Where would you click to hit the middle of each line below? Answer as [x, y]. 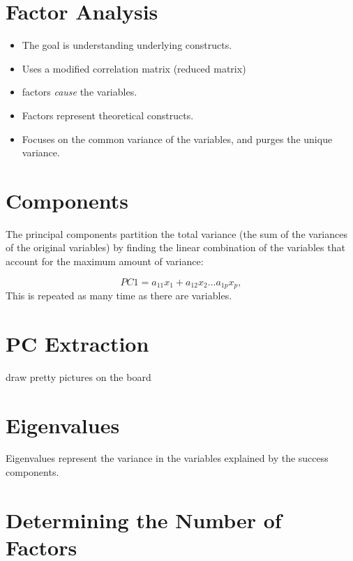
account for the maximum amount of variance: [105, 261]
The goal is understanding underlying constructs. [127, 45]
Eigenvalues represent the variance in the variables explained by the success [167, 458]
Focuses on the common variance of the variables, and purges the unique [177, 139]
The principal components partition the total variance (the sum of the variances [176, 233]
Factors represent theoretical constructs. [108, 115]
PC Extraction [77, 343]
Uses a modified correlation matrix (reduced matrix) [134, 68]
